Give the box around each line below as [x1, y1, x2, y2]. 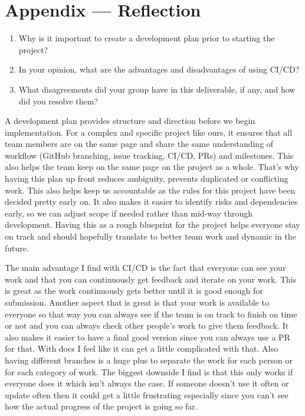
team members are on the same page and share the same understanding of [5, 137, 274, 150]
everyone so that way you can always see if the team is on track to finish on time [5, 307, 297, 320]
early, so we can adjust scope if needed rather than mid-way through [5, 207, 252, 219]
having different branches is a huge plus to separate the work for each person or [5, 353, 293, 366]
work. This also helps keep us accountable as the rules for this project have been [5, 184, 296, 196]
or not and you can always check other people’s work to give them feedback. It [5, 319, 289, 332]
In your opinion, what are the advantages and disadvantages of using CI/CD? [18, 63, 300, 76]
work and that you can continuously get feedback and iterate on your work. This [5, 273, 297, 285]
